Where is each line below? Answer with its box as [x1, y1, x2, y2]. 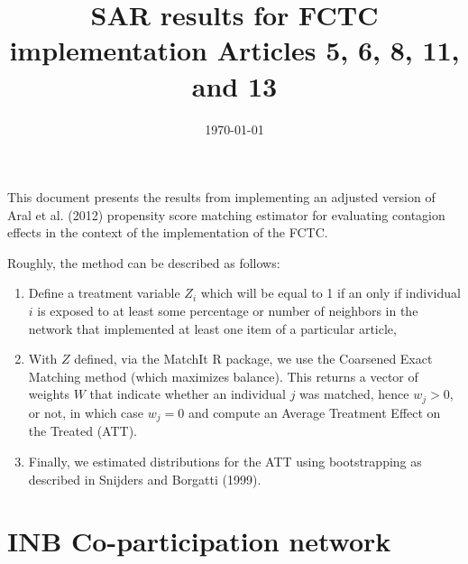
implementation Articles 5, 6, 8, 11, [9, 32, 460, 69]
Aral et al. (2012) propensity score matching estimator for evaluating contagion [7, 205, 445, 224]
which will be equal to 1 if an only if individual [200, 283, 461, 302]
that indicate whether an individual [89, 384, 286, 403]
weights [28, 384, 69, 403]
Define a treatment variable [28, 283, 180, 302]
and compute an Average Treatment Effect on [188, 402, 441, 421]
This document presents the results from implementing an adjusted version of [7, 188, 436, 207]
